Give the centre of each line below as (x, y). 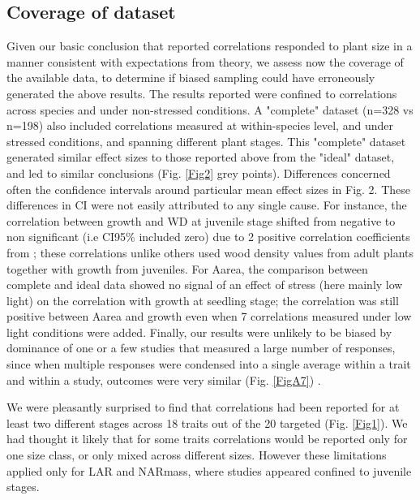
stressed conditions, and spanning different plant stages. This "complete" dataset (206, 141)
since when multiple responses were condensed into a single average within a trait (209, 364)
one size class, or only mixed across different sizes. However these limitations (197, 455)
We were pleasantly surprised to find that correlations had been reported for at (203, 407)
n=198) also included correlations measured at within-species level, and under (200, 125)
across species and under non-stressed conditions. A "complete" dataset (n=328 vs (210, 109)
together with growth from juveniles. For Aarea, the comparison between (187, 268)
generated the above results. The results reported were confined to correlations (202, 93)
